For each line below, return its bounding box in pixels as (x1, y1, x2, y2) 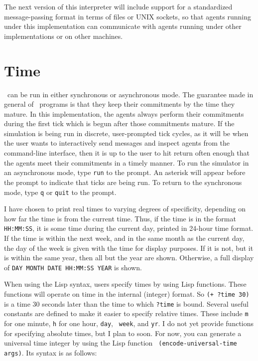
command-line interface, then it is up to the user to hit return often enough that (4, 148, 250, 158)
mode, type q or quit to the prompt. (4, 186, 117, 197)
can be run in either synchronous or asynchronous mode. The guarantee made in (7, 89, 254, 99)
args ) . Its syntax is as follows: (4, 347, 97, 358)
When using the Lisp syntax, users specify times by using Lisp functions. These (4, 279, 247, 289)
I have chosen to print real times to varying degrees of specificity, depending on (4, 203, 246, 214)
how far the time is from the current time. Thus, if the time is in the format (4, 213, 236, 223)
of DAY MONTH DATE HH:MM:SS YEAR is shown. (4, 262, 142, 272)
